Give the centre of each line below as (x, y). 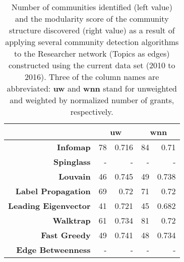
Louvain (75, 176)
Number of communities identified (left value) (92, 7)
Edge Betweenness (53, 250)
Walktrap (72, 220)
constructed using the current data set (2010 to (92, 65)
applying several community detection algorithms (92, 42)
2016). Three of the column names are (92, 77)
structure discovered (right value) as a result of (92, 30)
